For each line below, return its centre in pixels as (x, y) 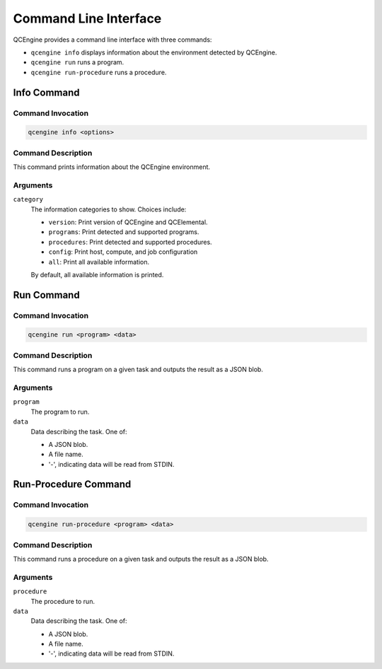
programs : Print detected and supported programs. (124, 232)
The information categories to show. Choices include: (109, 209)
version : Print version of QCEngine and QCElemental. (128, 222)
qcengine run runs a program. (77, 62)
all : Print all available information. (99, 262)
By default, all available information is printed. (97, 274)
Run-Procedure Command (72, 484)
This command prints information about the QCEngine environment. (112, 167)
